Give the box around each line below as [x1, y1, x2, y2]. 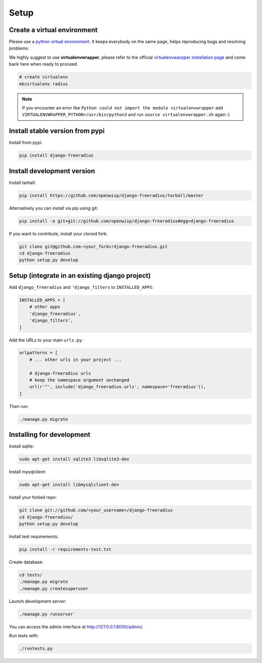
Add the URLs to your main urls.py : [9, 337, 83, 343]
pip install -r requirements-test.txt [19, 546, 112, 552]
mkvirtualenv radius [19, 81, 68, 87]
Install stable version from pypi [9, 127, 105, 135]
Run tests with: [9, 633, 39, 639]
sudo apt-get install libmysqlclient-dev [19, 482, 119, 487]
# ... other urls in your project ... [29, 357, 122, 362]
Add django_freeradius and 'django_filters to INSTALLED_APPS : [9, 284, 154, 290]
